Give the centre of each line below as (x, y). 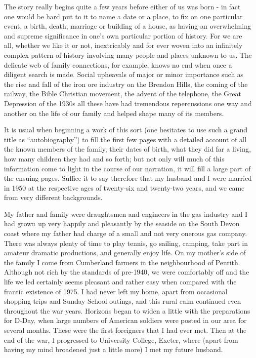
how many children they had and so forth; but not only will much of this (114, 158)
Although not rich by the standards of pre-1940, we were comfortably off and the (127, 272)
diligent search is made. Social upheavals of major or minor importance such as (124, 74)
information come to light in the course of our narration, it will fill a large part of (127, 168)
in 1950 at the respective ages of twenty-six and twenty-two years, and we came (124, 187)
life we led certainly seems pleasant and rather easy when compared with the (120, 282)
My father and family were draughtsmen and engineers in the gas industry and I (126, 214)
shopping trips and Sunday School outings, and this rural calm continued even (123, 301)
